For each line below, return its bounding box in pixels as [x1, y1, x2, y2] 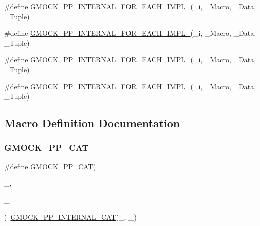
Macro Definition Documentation [4, 115, 180, 131]
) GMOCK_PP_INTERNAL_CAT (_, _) [4, 211, 137, 222]
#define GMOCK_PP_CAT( [4, 161, 96, 171]
